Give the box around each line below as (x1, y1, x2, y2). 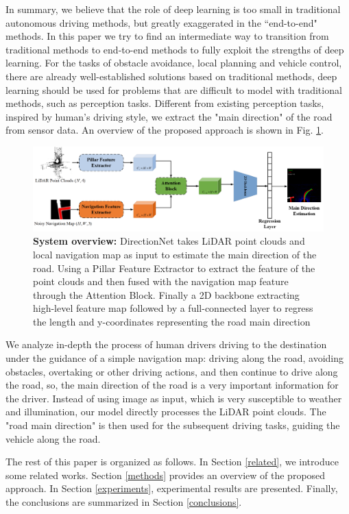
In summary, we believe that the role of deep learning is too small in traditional (5, 2, 341, 16)
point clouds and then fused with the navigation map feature (33, 274, 289, 289)
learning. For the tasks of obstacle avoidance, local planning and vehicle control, (5, 56, 342, 70)
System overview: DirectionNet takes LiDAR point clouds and (33, 234, 305, 248)
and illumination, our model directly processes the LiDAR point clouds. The (5, 404, 326, 419)
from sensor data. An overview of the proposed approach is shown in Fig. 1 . (5, 123, 324, 137)
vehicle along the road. (5, 431, 101, 445)
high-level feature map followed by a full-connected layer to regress (33, 301, 313, 315)
